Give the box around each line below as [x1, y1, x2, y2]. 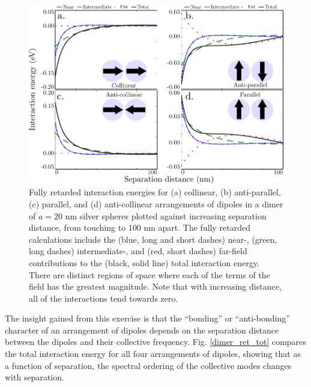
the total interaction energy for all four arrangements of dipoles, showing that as [5, 347, 301, 360]
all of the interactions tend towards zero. [29, 291, 178, 304]
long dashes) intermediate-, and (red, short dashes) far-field [29, 245, 247, 257]
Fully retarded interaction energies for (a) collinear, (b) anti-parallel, [29, 186, 281, 198]
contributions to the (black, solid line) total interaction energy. [29, 256, 259, 269]
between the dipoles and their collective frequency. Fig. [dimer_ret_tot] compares [5, 335, 306, 348]
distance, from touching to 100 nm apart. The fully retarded [29, 221, 250, 234]
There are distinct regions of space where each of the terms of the [29, 268, 270, 281]
